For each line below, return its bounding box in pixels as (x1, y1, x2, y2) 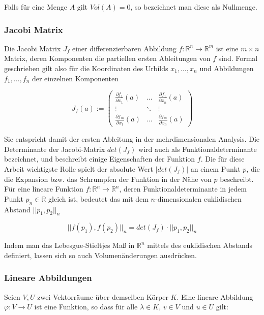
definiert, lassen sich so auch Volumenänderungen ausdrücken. (4, 249, 197, 260)
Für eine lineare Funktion (4, 183, 83, 194)
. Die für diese (200, 153, 245, 164)
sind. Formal (218, 53, 258, 64)
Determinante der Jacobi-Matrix (4, 143, 105, 154)
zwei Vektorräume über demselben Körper (37, 291, 168, 302)
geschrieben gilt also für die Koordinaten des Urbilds (4, 63, 168, 73)
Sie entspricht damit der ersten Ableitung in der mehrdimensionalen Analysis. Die (4, 134, 260, 144)
